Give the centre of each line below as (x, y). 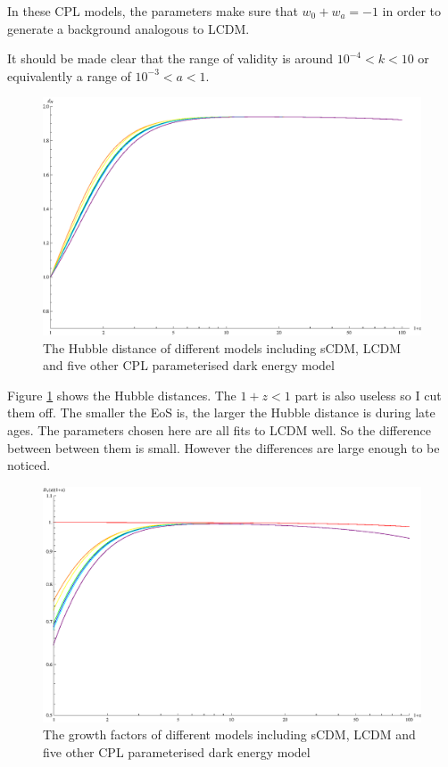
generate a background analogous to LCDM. (129, 28)
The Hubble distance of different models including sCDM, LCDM (222, 347)
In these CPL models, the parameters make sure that (153, 11)
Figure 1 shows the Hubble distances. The (122, 395)
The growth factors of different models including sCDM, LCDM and (229, 734)
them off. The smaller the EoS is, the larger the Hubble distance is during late (221, 412)
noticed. (29, 465)
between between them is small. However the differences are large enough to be (224, 447)
